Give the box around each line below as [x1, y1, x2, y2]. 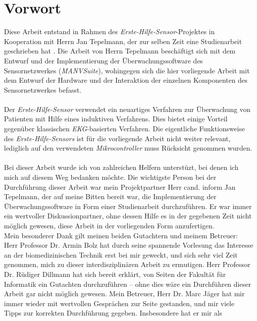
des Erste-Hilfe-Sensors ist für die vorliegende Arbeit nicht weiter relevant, [4, 133, 231, 143]
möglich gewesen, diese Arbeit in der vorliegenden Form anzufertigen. [4, 220, 214, 230]
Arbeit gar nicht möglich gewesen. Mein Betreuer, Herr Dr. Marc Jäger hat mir [4, 288, 245, 299]
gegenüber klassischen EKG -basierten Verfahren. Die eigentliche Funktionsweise [4, 123, 245, 134]
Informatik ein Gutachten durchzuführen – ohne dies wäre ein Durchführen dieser [4, 278, 251, 289]
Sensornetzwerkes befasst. [4, 84, 82, 95]
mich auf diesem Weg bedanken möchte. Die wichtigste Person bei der [4, 172, 216, 182]
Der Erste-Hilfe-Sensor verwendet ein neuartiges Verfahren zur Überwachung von [4, 104, 251, 114]
